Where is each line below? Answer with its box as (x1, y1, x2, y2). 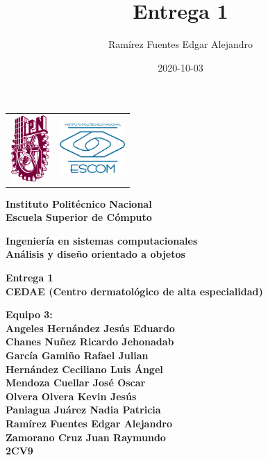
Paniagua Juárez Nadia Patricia (6, 402, 161, 417)
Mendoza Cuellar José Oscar (6, 375, 146, 390)
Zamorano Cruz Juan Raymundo (6, 429, 166, 444)
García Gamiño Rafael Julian (6, 347, 149, 362)
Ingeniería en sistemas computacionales (6, 233, 198, 247)
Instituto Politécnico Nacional (6, 196, 152, 211)
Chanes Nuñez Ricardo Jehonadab (6, 334, 174, 349)
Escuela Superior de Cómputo (6, 210, 152, 224)
